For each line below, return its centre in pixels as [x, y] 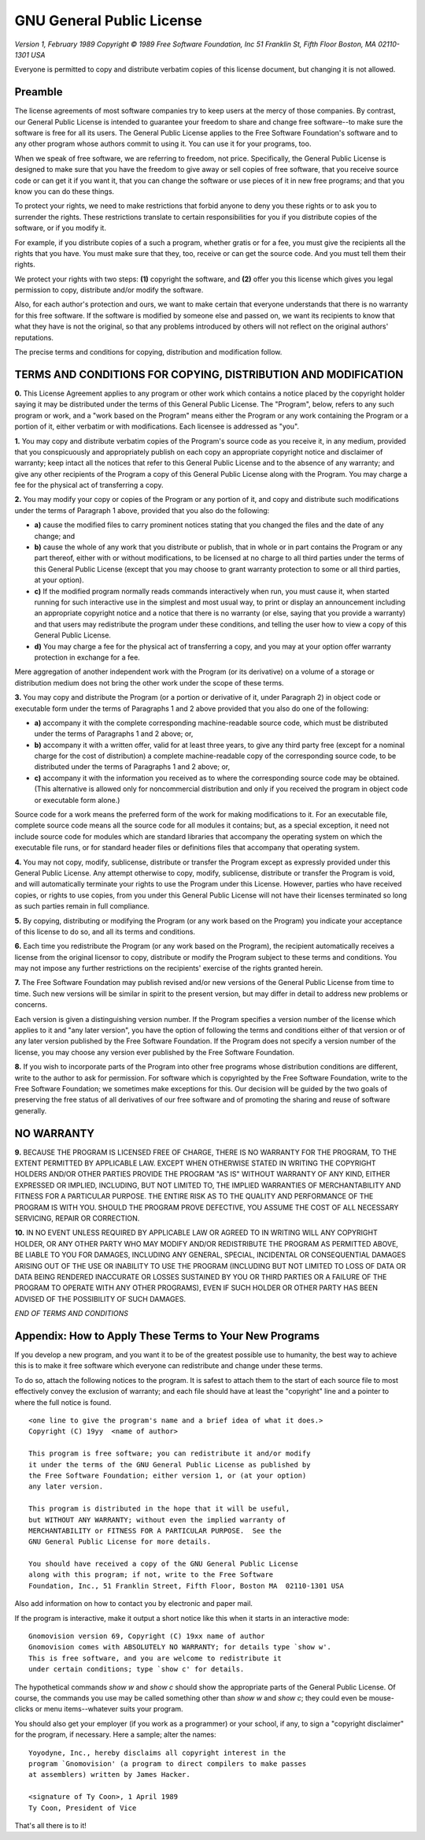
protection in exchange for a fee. [87, 657]
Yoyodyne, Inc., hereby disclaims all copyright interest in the [157, 1753]
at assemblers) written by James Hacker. [109, 1775]
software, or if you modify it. [60, 228]
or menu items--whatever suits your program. [109, 1709]
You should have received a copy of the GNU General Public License [163, 1564]
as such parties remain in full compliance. [82, 906]
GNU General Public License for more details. [120, 1542]
